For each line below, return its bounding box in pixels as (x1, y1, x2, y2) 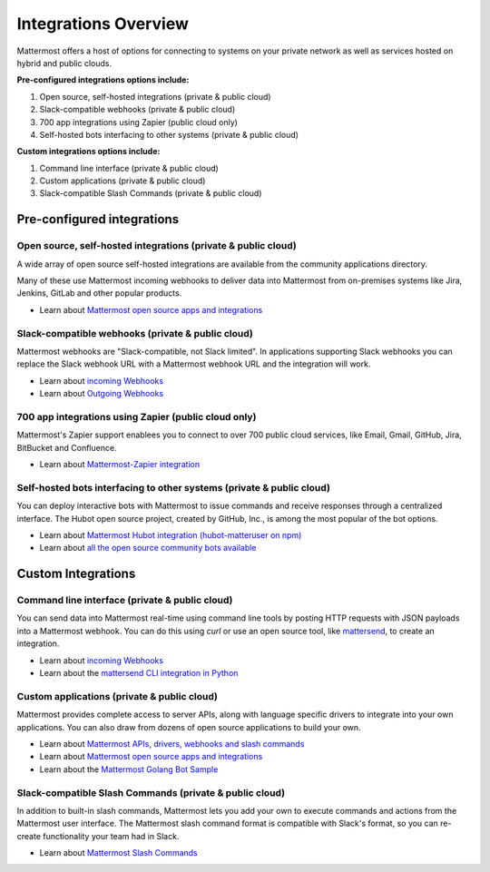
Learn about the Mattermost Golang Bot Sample (39, 763, 219, 775)
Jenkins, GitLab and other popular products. (16, 288, 182, 299)
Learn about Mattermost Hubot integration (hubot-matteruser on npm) (39, 529, 302, 540)
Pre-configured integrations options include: (16, 74, 190, 85)
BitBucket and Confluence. (16, 442, 117, 453)
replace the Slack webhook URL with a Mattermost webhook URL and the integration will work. (16, 358, 371, 369)
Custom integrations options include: (16, 146, 161, 157)
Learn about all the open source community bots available (39, 543, 257, 554)
